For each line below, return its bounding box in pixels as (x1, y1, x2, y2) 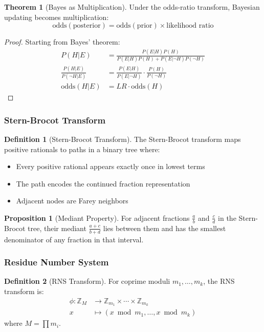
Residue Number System (4, 256, 109, 268)
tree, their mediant (28, 222, 86, 233)
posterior (73, 22, 101, 30)
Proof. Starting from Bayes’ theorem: (4, 36, 120, 47)
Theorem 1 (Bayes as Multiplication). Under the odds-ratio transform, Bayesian (4, 2, 260, 12)
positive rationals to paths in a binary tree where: (4, 143, 160, 154)
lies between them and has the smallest (103, 222, 226, 233)
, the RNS (203, 276, 235, 286)
